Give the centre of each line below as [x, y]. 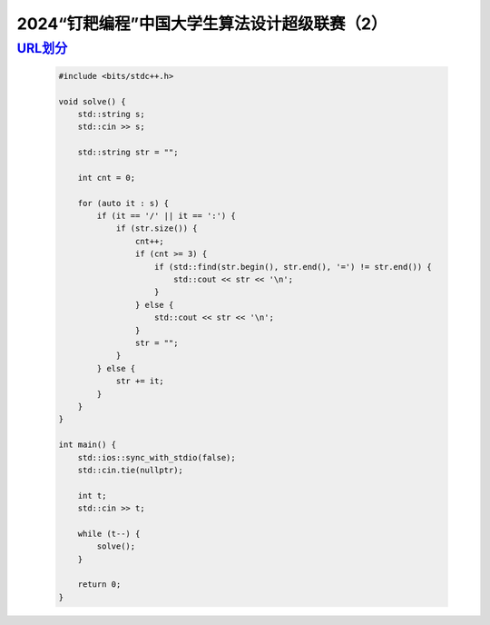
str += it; [140, 381]
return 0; [99, 585]
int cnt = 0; [107, 178]
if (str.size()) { [157, 228]
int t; [92, 496]
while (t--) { [109, 533]
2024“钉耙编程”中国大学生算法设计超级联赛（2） [202, 24]
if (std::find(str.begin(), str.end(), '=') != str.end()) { [294, 267]
